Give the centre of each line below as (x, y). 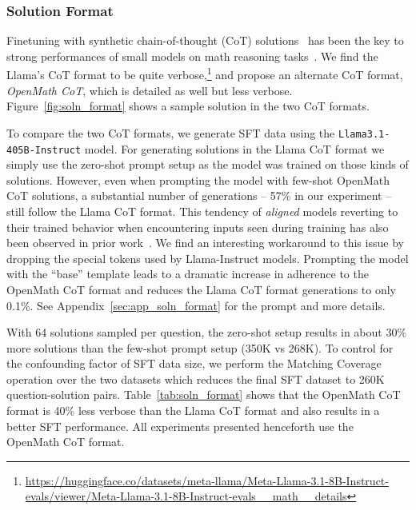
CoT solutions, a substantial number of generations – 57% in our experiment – (199, 195)
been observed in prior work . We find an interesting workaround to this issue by (205, 243)
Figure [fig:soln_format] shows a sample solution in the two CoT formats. (188, 106)
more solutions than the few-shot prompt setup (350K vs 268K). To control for (200, 347)
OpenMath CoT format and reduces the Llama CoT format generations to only (202, 289)
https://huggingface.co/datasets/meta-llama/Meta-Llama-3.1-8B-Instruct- (207, 480)
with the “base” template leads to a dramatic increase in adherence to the (188, 274)
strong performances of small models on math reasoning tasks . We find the (192, 56)
